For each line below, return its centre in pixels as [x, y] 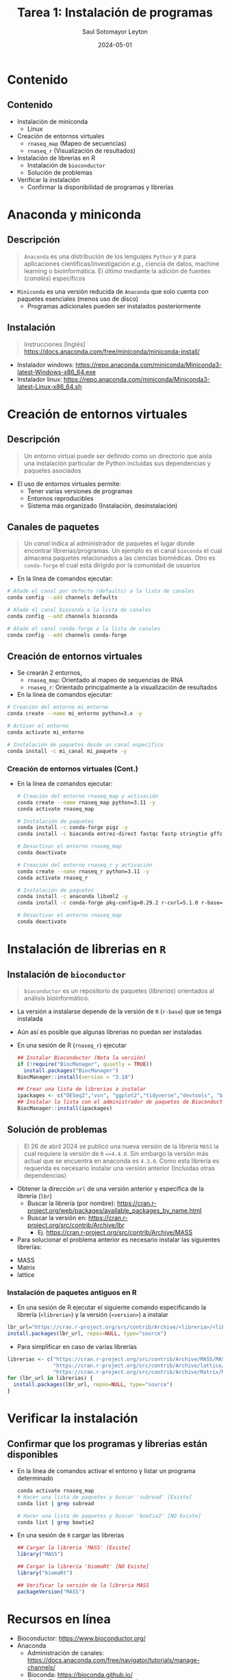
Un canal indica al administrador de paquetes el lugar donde [109, 543]
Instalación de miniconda [52, 121]
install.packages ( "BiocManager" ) [71, 1070]
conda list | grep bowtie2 [55, 1522]
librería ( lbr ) [35, 1196]
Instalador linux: [40, 379]
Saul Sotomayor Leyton [115, 32]
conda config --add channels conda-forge [67, 635]
